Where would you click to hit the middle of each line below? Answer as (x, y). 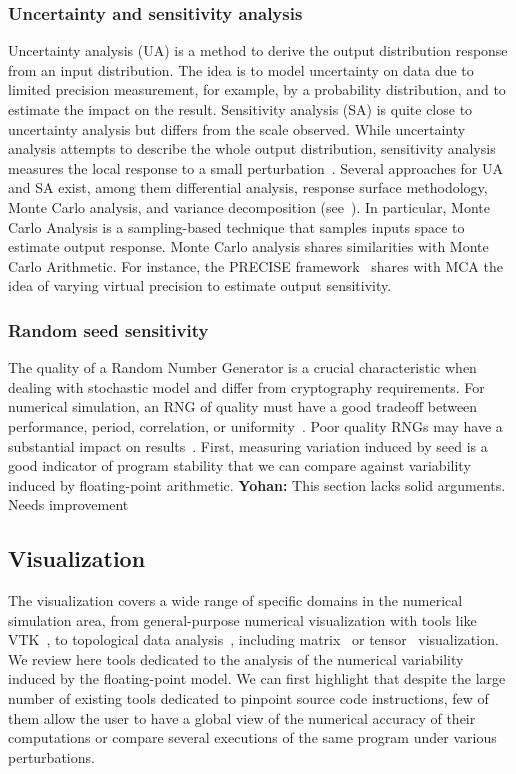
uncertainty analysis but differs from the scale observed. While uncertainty (237, 128)
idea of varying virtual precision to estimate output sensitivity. (200, 285)
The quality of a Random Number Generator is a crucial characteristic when (242, 367)
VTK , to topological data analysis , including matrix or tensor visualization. (253, 639)
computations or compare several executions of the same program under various (252, 737)
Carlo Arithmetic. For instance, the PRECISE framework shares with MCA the (255, 265)
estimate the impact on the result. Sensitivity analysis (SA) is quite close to (240, 109)
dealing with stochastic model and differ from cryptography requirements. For (246, 386)
